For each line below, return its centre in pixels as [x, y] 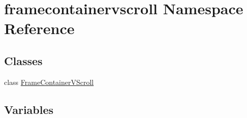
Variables [29, 109]
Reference [39, 28]
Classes [23, 60]
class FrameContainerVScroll [49, 82]
